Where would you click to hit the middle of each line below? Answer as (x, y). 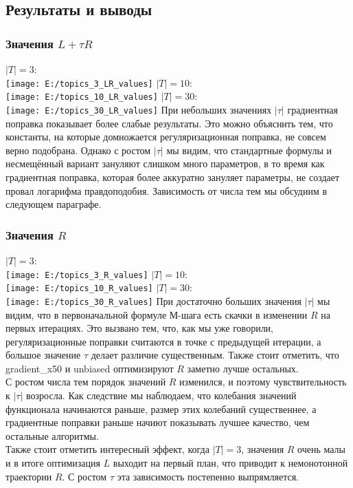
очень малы (321, 449)
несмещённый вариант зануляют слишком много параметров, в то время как (165, 163)
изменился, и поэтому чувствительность (263, 382)
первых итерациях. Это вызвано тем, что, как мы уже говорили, (139, 328)
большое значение (43, 355)
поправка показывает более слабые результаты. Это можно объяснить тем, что (169, 123)
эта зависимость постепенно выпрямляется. (208, 476)
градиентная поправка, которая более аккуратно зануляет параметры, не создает (173, 177)
